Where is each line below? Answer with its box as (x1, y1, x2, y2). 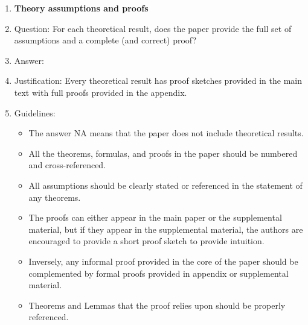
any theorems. (28, 191, 81, 203)
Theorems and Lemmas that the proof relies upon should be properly (28, 298, 286, 311)
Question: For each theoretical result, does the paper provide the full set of (14, 22, 292, 34)
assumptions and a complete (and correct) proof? (14, 34, 197, 46)
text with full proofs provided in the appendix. (14, 86, 187, 98)
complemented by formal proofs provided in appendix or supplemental (28, 267, 289, 279)
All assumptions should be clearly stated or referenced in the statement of (28, 178, 303, 191)
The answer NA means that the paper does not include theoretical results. (28, 127, 304, 139)
